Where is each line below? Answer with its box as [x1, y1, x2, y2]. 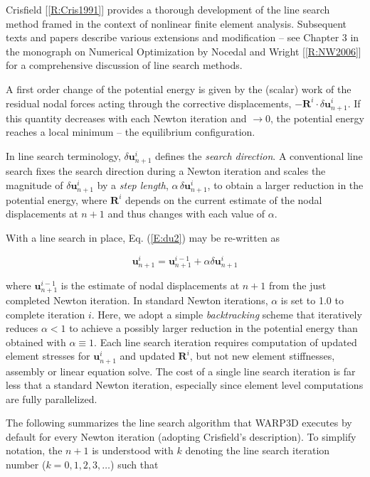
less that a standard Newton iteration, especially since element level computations [6, 377, 364, 392]
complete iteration [6, 306, 85, 321]
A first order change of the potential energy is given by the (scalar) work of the [6, 81, 351, 96]
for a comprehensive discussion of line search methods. [6, 58, 243, 73]
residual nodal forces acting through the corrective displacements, [6, 95, 292, 110]
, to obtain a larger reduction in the [207, 177, 364, 192]
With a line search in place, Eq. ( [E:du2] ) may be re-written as [6, 230, 280, 245]
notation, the [6, 443, 63, 458]
